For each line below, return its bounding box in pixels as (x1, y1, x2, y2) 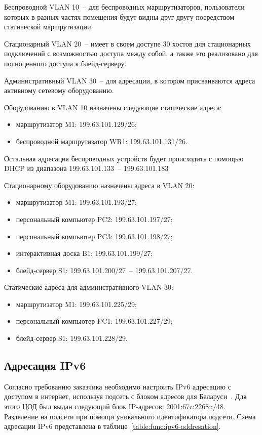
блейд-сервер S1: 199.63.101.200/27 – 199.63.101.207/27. (16, 265, 193, 275)
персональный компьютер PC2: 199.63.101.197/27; (16, 213, 173, 224)
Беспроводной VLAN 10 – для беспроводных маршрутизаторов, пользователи (4, 2, 245, 12)
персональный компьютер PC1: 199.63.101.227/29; (16, 316, 173, 326)
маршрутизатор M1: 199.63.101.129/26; (16, 119, 137, 129)
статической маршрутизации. (4, 21, 93, 32)
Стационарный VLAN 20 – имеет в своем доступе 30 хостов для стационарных (4, 38, 251, 49)
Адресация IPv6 (4, 358, 86, 373)
